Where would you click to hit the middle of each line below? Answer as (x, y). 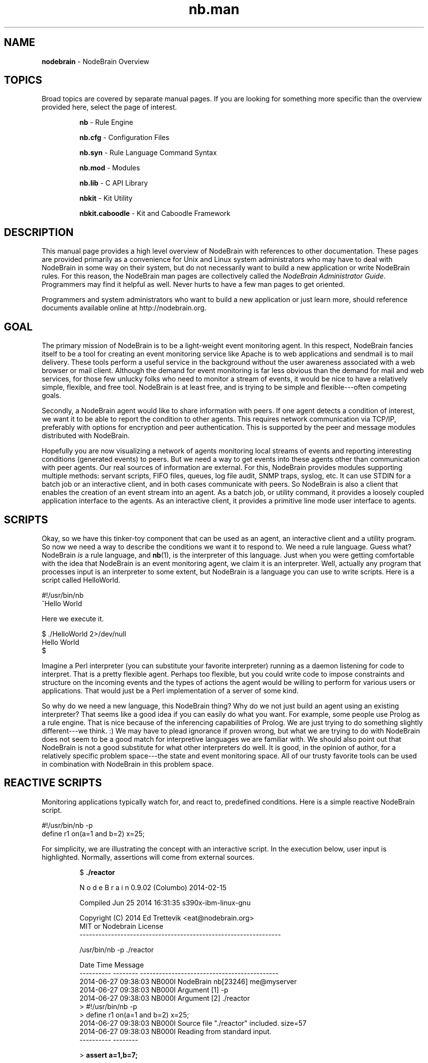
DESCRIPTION (39, 232)
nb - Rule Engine (106, 122)
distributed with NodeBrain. (86, 436)
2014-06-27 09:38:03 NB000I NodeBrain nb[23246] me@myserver (188, 981)
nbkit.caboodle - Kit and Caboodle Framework (155, 213)
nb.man (214, 9)
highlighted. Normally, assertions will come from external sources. (148, 857)
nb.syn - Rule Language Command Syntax (148, 153)
